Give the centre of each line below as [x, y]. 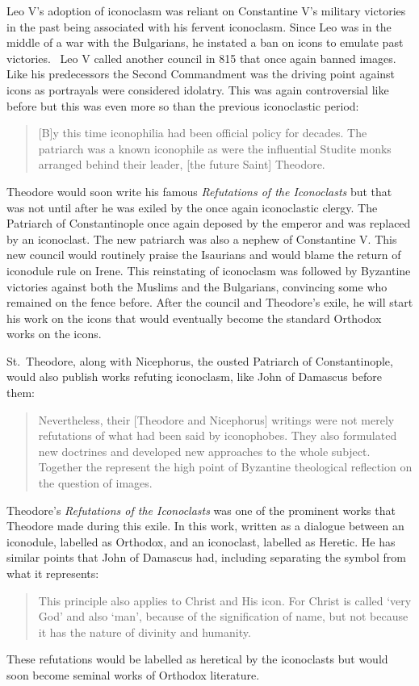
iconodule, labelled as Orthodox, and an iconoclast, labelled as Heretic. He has [201, 541]
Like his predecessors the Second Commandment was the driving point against [201, 74]
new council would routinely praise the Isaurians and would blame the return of [204, 255]
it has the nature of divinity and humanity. [145, 632]
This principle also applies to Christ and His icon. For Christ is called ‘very [225, 600]
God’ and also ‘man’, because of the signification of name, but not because [223, 616]
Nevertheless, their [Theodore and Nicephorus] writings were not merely [216, 419]
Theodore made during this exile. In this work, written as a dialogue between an [205, 526]
